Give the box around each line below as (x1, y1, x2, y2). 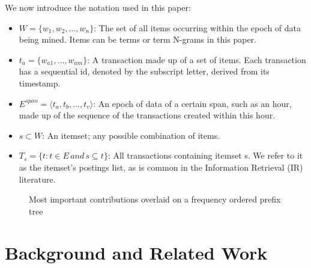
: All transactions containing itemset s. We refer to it (107, 149, 303, 162)
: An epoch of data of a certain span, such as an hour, (93, 97, 292, 109)
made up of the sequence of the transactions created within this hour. (19, 109, 276, 121)
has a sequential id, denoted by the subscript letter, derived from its (19, 65, 270, 78)
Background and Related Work (5, 240, 268, 264)
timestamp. (19, 76, 61, 89)
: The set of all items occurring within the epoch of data (94, 21, 301, 34)
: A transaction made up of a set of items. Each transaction (87, 53, 306, 65)
